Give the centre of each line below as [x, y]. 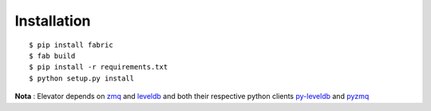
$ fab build [52, 55]
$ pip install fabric [71, 45]
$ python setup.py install [82, 78]
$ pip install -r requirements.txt [99, 67]
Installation [53, 21]
